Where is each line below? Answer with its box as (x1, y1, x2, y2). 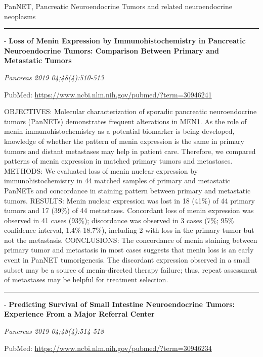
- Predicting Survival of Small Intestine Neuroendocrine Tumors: (4, 298, 235, 309)
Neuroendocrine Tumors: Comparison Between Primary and (4, 45, 219, 56)
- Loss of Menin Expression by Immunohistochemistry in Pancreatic (4, 35, 246, 46)
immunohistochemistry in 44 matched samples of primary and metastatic (4, 175, 231, 186)
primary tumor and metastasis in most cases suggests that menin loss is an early (4, 244, 254, 255)
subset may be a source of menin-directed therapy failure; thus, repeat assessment (4, 264, 257, 275)
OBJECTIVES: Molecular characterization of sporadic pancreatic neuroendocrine (4, 106, 257, 117)
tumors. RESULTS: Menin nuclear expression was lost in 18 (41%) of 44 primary (4, 195, 255, 206)
